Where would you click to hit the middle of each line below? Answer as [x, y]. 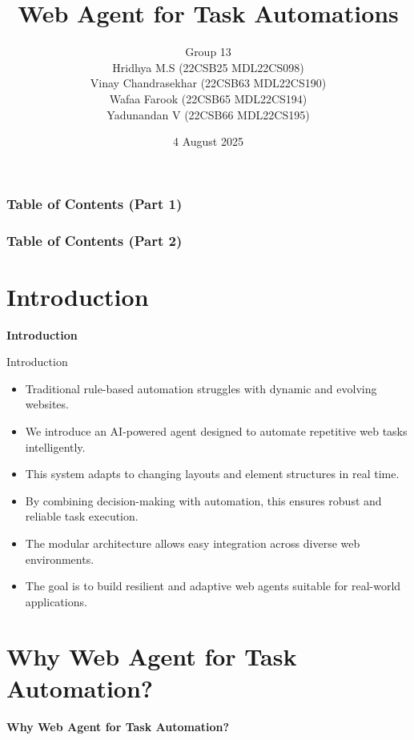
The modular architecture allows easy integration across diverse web [193, 543]
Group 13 [208, 52]
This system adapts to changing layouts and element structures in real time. [212, 474]
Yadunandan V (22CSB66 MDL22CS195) [208, 114]
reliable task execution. [82, 516]
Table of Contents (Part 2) [94, 240]
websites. [47, 404]
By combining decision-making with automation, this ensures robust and [203, 500]
